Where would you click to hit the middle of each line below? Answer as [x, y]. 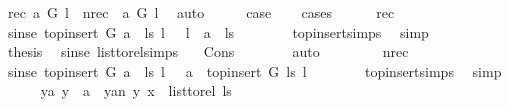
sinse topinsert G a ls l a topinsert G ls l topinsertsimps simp [254, 70]
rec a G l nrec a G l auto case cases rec [201, 12]
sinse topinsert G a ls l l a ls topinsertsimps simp [218, 31]
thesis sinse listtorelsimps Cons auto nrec [208, 51]
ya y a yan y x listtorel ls [136, 90]
